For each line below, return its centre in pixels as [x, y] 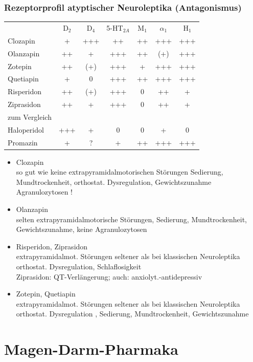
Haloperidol [26, 129]
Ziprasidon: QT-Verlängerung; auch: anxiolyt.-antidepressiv [109, 276]
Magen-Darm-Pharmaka [91, 349]
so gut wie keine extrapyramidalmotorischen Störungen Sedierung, [120, 172]
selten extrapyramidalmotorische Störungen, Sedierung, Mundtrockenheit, [131, 219]
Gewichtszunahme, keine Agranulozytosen [82, 229]
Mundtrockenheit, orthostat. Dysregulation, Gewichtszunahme [114, 182]
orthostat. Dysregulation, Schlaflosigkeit [79, 266]
